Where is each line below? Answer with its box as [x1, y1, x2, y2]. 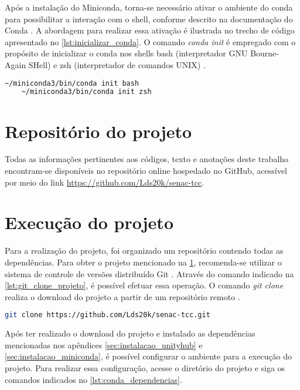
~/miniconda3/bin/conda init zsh [21, 88, 152, 96]
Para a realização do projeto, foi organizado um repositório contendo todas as [5, 244, 284, 257]
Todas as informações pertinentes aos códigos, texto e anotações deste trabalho [5, 153, 289, 165]
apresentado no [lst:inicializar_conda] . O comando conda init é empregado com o [5, 35, 296, 48]
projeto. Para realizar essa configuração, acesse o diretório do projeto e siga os [5, 361, 285, 374]
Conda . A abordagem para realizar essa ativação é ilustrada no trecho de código [5, 24, 295, 36]
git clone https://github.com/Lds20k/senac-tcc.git [5, 311, 210, 320]
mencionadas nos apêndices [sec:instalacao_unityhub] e [5, 338, 203, 351]
